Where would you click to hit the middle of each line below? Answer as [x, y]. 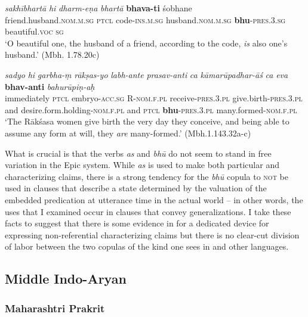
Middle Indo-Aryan [66, 279]
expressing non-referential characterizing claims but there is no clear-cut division [152, 234]
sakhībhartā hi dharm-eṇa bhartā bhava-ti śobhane [98, 8]
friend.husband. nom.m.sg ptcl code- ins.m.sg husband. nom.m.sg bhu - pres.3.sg [145, 19]
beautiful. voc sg [34, 31]
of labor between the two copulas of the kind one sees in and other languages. [147, 246]
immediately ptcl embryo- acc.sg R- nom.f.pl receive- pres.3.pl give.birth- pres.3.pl [154, 98]
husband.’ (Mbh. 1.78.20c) [52, 55]
